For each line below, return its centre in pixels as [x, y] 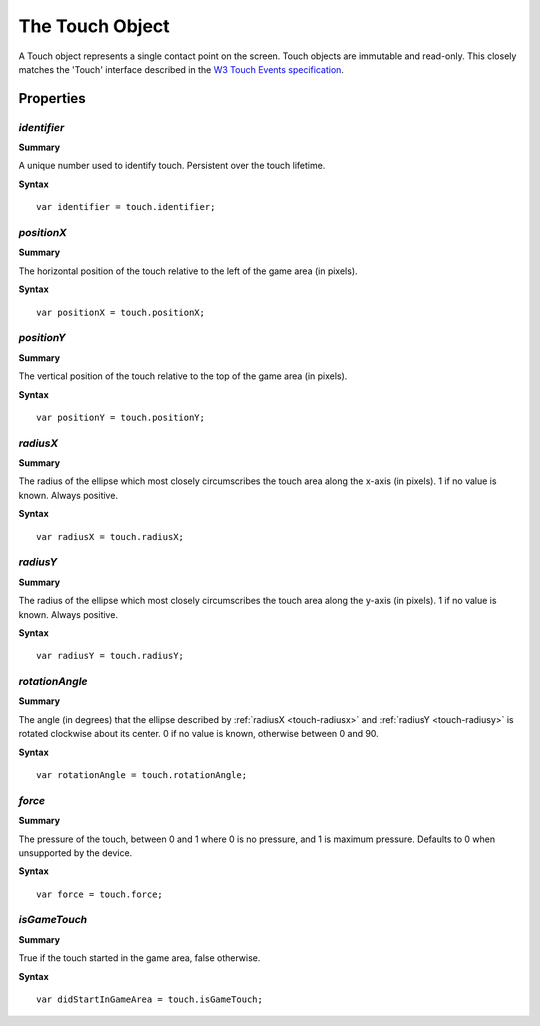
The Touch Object [94, 26]
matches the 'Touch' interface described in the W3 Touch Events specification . [181, 69]
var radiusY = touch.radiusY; [110, 656]
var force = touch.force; [100, 894]
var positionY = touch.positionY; [120, 417]
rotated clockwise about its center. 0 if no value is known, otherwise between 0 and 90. [198, 734]
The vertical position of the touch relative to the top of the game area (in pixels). [183, 376]
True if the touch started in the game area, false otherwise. [139, 958]
